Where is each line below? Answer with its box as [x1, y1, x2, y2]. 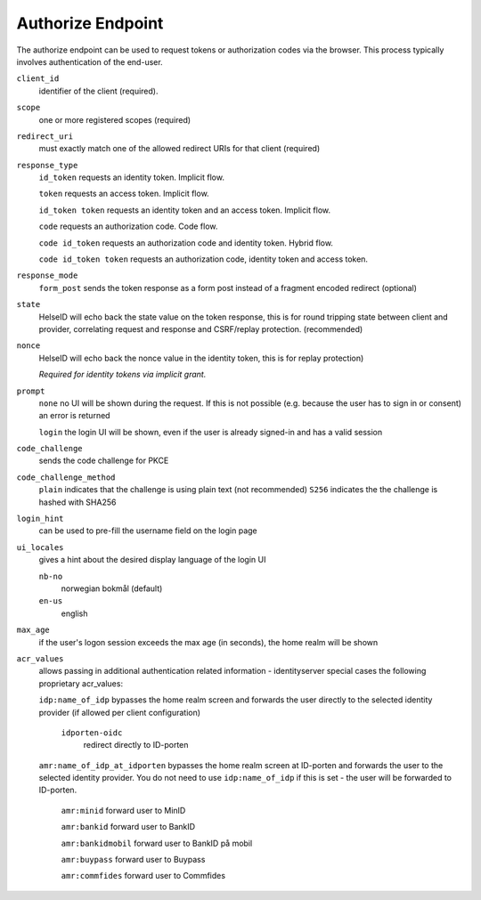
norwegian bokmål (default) [61, 583, 163, 594]
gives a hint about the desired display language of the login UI [38, 555, 266, 565]
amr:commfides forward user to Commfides [61, 871, 226, 881]
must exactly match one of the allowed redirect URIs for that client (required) [38, 143, 321, 154]
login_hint [16, 514, 64, 524]
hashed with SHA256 [38, 497, 117, 507]
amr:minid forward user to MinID [61, 805, 186, 815]
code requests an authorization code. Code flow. [38, 221, 218, 231]
